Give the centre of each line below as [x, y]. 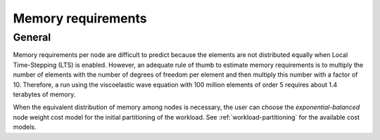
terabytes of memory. [44, 94]
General [32, 37]
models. [25, 127]
